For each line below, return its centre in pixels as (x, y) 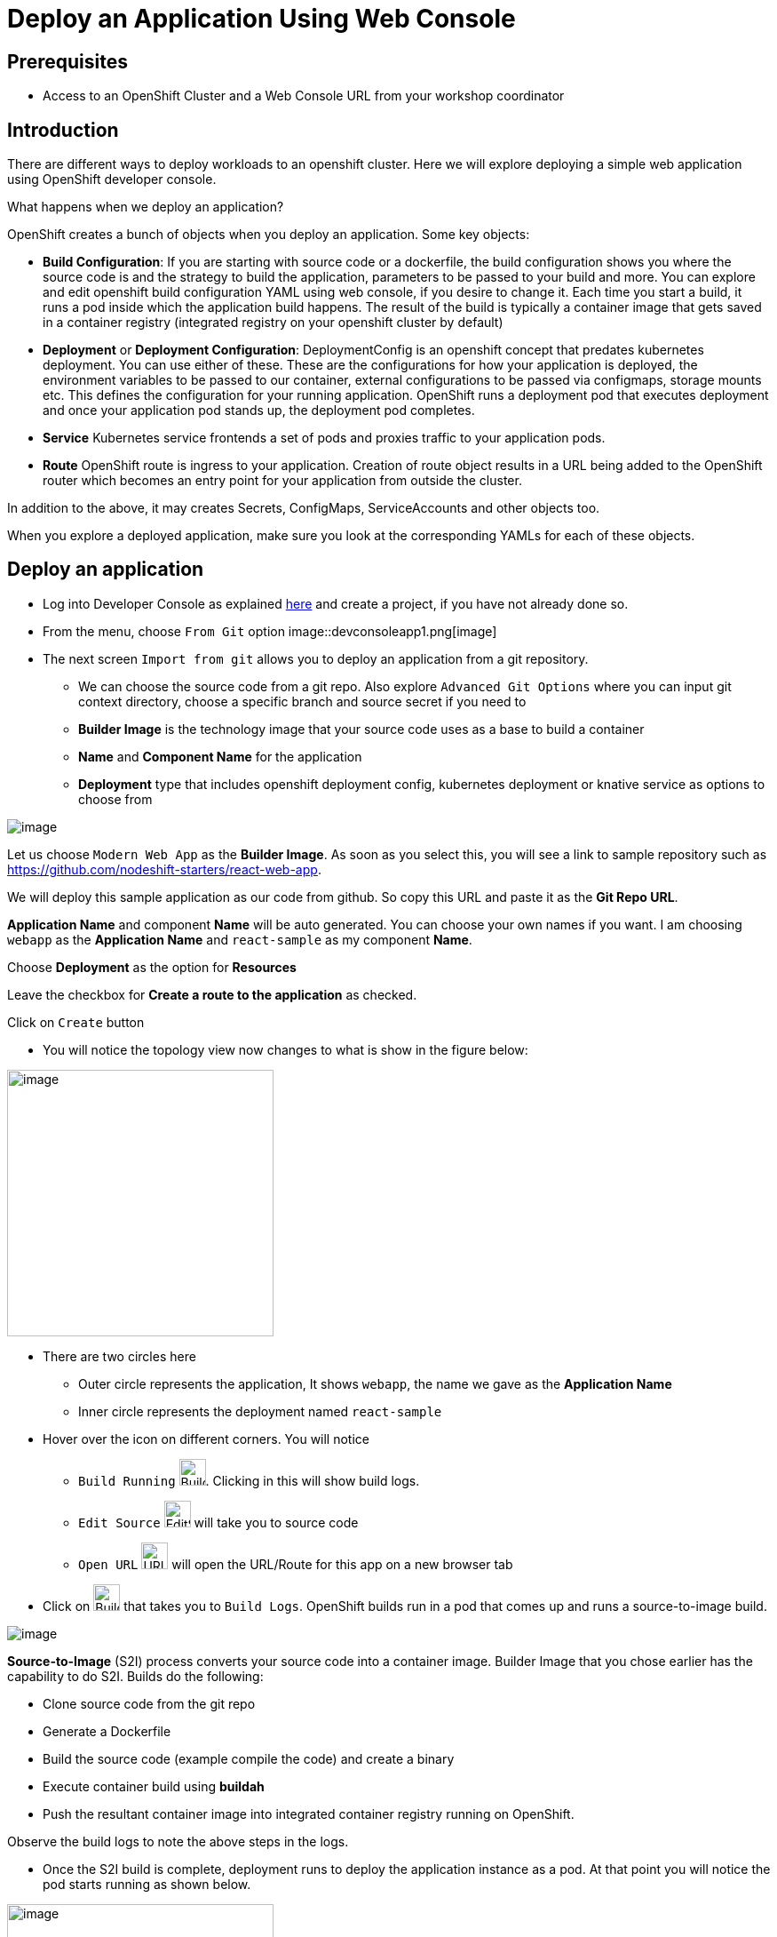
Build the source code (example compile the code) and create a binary (249, 1758)
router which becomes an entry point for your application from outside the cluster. (282, 481)
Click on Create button (76, 1022)
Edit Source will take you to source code (218, 1522)
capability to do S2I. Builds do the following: (135, 1676)
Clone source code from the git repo (149, 1703)
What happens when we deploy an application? (146, 207)
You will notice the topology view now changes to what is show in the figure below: (285, 1049)
